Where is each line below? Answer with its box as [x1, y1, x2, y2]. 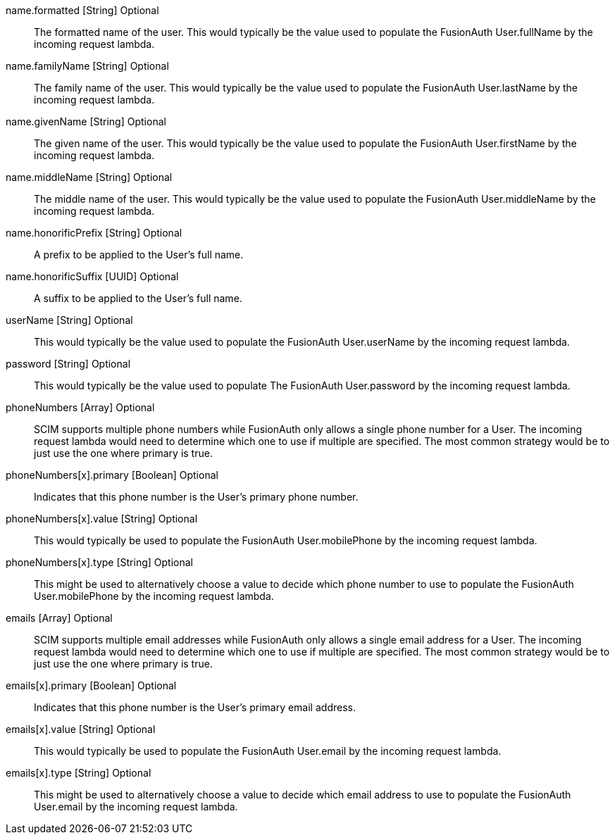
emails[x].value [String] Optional [6, 723, 156, 735]
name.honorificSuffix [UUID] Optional [6, 270, 179, 282]
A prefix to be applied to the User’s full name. [34, 249, 244, 261]
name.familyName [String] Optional [6, 60, 169, 72]
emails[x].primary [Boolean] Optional [6, 679, 177, 691]
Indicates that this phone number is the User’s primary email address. [34, 701, 356, 713]
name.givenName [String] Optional [6, 115, 166, 127]
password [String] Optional [6, 358, 131, 370]
